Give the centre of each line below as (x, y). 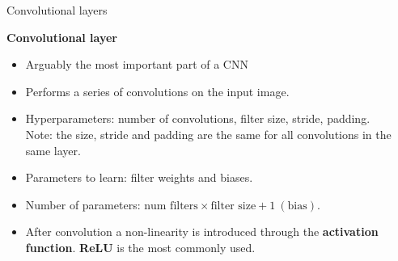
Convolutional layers (57, 10)
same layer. (53, 150)
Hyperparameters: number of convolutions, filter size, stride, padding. (198, 118)
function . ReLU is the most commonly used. (140, 247)
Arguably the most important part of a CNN (137, 64)
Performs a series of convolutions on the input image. (157, 91)
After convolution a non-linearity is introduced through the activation (202, 232)
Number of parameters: (83, 204)
